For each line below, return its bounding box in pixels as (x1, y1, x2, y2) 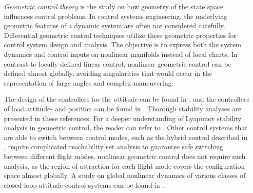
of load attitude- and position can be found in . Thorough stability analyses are (4, 103, 241, 113)
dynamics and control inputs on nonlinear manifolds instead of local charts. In (4, 49, 238, 59)
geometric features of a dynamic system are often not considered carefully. (4, 20, 225, 31)
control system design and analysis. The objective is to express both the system (4, 39, 241, 50)
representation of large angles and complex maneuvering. (4, 77, 174, 88)
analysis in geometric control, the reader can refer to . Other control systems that (4, 123, 248, 133)
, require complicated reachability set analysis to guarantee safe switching (4, 141, 224, 152)
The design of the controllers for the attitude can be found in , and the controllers (4, 94, 249, 104)
